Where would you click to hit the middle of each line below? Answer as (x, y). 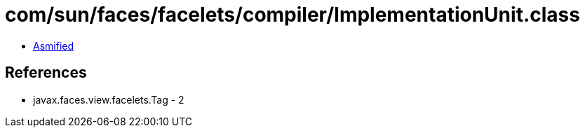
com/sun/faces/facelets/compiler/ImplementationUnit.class (292, 15)
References (46, 73)
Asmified (54, 45)
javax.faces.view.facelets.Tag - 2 (109, 99)
